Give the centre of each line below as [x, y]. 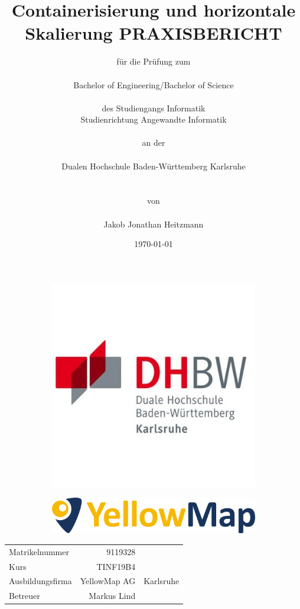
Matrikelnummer [39, 551]
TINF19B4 [116, 566]
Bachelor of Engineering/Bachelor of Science [154, 84]
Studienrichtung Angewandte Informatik [154, 119]
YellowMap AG [108, 581]
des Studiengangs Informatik [154, 108]
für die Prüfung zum [154, 61]
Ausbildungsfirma [40, 581]
